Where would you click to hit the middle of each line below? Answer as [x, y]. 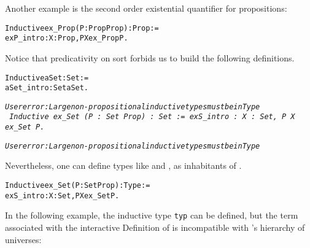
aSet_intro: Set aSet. [47, 88]
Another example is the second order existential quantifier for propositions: [146, 8]
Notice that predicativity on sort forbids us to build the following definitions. [150, 57]
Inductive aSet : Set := [47, 78]
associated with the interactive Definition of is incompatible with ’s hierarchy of [155, 227]
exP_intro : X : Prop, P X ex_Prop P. [67, 38]
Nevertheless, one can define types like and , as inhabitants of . [123, 165]
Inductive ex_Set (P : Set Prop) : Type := [78, 186]
